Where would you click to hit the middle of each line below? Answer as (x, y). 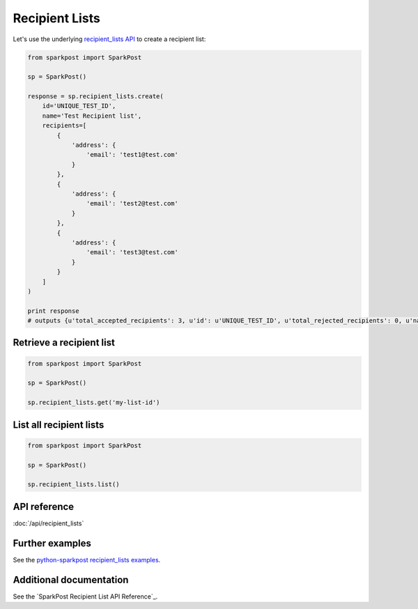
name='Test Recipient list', (92, 116)
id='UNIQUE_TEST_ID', (79, 106)
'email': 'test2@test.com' (132, 203)
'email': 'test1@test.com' (132, 155)
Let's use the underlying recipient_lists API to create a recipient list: (109, 39)
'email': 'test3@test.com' (132, 252)
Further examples (52, 543)
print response (53, 311)
